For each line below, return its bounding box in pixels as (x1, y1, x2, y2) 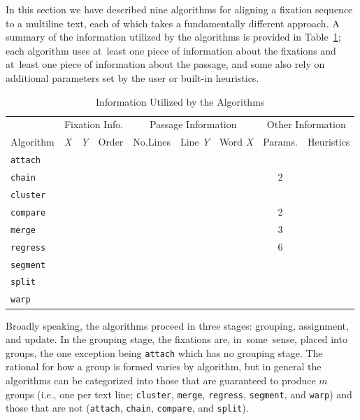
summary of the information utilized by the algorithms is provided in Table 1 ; (6, 29, 341, 44)
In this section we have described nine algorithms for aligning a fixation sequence (6, 2, 353, 16)
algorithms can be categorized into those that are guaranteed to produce (6, 372, 316, 387)
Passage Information (150, 117, 237, 132)
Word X (219, 134, 254, 149)
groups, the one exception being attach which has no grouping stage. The (6, 345, 323, 360)
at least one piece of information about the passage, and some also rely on (6, 57, 325, 71)
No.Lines (133, 134, 171, 149)
